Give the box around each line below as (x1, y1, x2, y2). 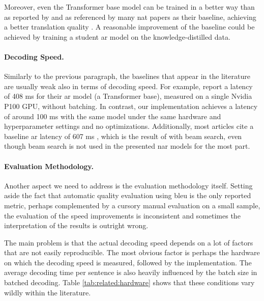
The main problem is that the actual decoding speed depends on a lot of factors (4, 237, 253, 248)
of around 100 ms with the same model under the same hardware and (4, 111, 221, 121)
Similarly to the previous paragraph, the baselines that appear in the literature (4, 71, 250, 81)
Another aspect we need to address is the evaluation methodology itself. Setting (4, 180, 253, 190)
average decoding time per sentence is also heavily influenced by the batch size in (4, 267, 257, 278)
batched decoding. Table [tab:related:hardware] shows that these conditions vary (4, 277, 255, 288)
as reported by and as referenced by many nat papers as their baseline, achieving (4, 11, 256, 22)
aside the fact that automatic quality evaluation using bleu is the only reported (4, 190, 251, 201)
